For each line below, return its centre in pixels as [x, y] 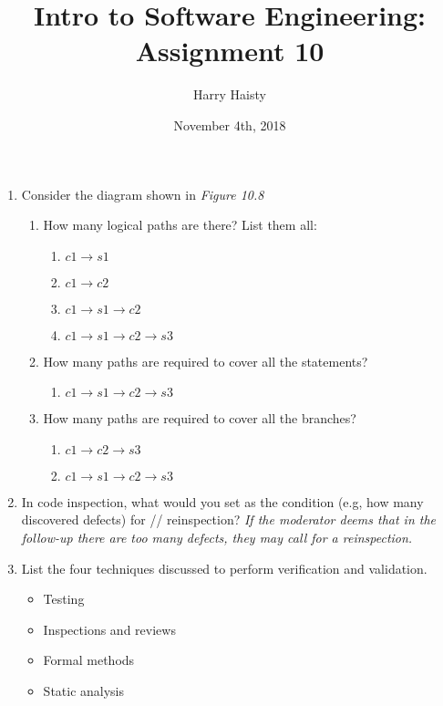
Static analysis [84, 691]
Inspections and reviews [109, 629]
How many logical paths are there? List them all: [180, 225]
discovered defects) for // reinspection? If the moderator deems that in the [229, 519]
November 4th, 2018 [230, 125]
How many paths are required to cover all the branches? [200, 418]
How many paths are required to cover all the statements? [206, 361]
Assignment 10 [230, 51]
